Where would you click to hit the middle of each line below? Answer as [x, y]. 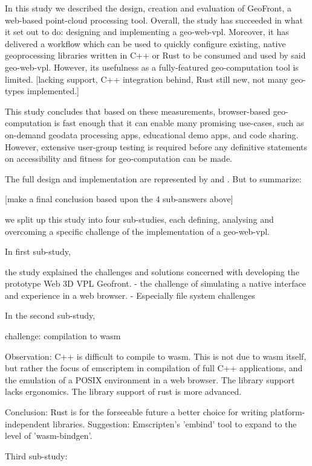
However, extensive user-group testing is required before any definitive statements [156, 146]
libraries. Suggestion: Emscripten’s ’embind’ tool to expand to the [175, 423]
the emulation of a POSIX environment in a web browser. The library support [150, 379]
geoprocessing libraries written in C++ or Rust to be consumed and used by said [155, 55]
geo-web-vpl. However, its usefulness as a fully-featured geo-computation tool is [152, 67]
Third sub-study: [36, 455]
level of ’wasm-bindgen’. [49, 436]
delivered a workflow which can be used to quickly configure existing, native [145, 43]
